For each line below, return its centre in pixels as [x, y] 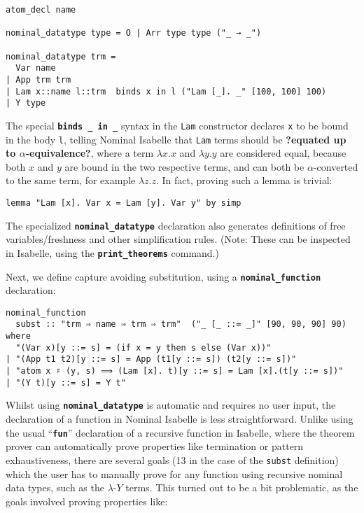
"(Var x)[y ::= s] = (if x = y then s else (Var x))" [143, 347]
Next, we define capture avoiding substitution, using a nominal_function [163, 276]
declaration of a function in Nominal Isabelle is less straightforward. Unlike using [180, 419]
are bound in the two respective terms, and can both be [184, 166]
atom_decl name [41, 10]
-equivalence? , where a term [90, 153]
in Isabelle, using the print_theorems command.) [112, 252]
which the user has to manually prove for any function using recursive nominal [174, 473]
